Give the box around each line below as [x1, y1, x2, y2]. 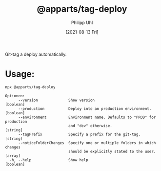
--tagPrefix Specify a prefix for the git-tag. [18, 132, 141, 137]
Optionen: [5, 93, 25, 98]
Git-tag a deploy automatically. [5, 51, 67, 57]
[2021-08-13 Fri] [65, 29, 99, 35]
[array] [5, 153, 21, 158]
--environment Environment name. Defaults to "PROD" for [18, 115, 156, 120]
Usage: [5, 68, 35, 80]
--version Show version [18, 98, 95, 103]
